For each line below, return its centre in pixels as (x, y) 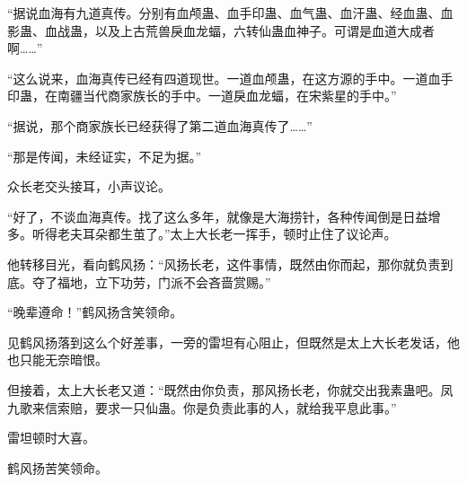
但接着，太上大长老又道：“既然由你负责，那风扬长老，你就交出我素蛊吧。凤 (230, 389)
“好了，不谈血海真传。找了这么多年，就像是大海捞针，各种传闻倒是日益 (218, 216)
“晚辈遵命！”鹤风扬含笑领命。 (95, 312)
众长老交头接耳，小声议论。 (89, 186)
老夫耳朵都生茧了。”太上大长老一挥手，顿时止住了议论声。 (227, 234)
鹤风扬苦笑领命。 (57, 467)
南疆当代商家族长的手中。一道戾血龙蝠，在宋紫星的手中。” (227, 96)
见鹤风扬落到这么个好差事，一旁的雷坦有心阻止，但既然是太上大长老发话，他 (233, 342)
